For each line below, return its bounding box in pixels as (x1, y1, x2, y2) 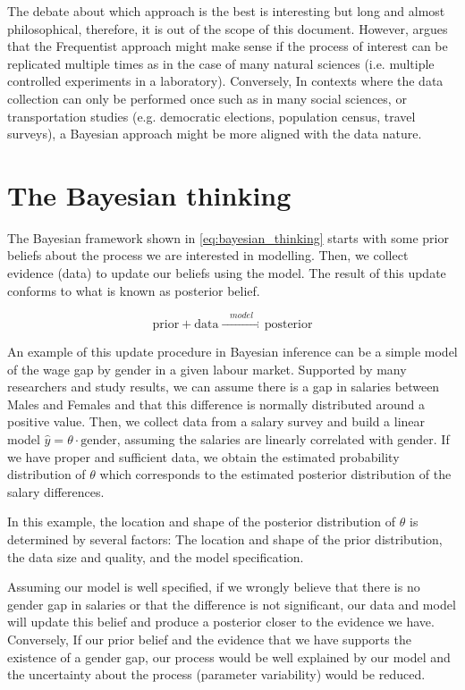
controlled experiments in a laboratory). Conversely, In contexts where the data (7, 72, 444, 90)
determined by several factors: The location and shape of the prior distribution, (7, 529, 443, 548)
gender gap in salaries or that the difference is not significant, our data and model (7, 594, 456, 613)
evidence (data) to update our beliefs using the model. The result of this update (7, 264, 446, 282)
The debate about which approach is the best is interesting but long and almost (7, 2, 445, 20)
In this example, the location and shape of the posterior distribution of (7, 512, 396, 531)
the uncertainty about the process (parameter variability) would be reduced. (7, 665, 426, 684)
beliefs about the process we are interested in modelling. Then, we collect (7, 246, 409, 265)
